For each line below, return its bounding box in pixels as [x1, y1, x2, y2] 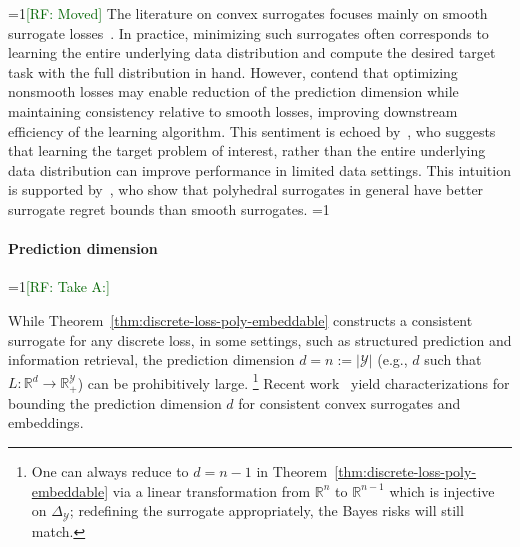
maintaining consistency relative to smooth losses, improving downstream [8, 100, 458, 121]
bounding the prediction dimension [8, 392, 222, 413]
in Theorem [256, 461, 328, 481]
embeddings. [8, 412, 84, 433]
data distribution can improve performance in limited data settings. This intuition [8, 159, 511, 180]
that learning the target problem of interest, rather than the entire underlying [8, 140, 486, 161]
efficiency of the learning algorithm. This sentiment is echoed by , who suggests [8, 120, 496, 141]
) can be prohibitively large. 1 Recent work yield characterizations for [77, 369, 510, 393]
